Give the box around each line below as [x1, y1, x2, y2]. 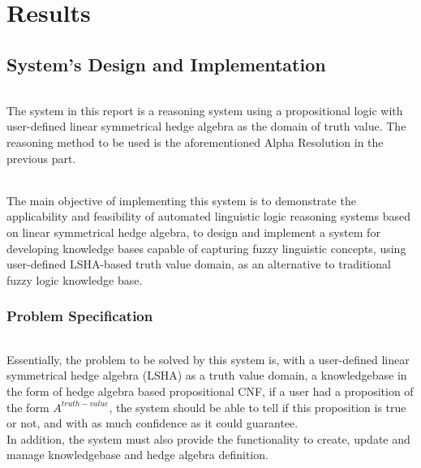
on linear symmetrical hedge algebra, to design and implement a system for [6, 223, 380, 240]
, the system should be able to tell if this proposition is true [109, 398, 406, 415]
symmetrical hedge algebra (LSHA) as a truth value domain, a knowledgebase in [6, 367, 407, 384]
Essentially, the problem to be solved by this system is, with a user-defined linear [6, 350, 410, 367]
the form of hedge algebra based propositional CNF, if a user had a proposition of [6, 382, 414, 399]
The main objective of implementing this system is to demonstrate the [6, 191, 356, 208]
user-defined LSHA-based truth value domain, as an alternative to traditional [6, 255, 391, 273]
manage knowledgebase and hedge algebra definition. [6, 446, 268, 463]
